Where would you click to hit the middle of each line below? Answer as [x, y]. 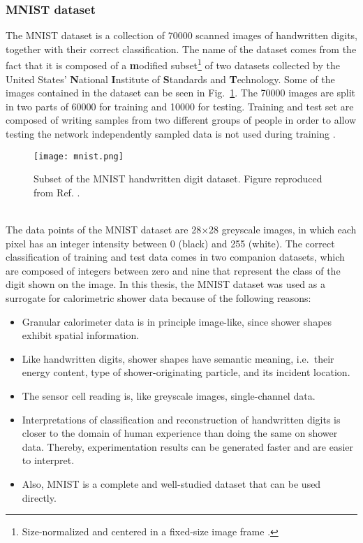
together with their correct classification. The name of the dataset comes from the [181, 49]
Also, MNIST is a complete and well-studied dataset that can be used [171, 483]
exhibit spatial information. [81, 335]
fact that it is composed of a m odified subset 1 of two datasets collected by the [173, 64]
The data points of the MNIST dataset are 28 [104, 230]
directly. [39, 497]
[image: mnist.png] [79, 156]
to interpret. [48, 460]
